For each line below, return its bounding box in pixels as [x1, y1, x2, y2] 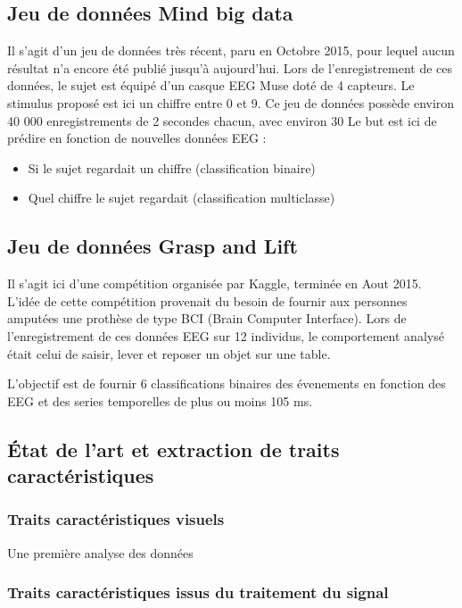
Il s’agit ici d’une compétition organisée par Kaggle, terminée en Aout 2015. [7, 274, 422, 293]
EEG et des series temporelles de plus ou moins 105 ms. [7, 391, 313, 410]
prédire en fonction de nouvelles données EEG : [7, 129, 267, 147]
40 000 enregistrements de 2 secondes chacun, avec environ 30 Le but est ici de [7, 111, 437, 129]
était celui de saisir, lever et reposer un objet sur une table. [7, 344, 331, 362]
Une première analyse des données [7, 543, 194, 562]
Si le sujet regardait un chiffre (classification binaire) [28, 158, 316, 177]
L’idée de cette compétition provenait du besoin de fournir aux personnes [7, 291, 408, 310]
